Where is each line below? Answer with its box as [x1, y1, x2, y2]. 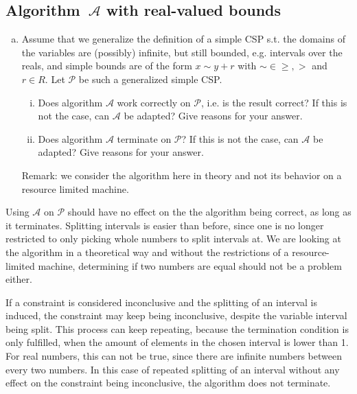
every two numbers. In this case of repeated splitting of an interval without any [5, 362, 340, 376]
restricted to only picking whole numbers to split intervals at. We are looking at [5, 231, 341, 246]
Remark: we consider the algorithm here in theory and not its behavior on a [21, 167, 342, 182]
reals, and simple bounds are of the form [21, 58, 192, 73]
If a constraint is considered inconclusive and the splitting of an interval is [5, 294, 318, 309]
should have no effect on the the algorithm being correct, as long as [67, 205, 352, 219]
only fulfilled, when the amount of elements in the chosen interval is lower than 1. [5, 335, 349, 349]
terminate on [117, 131, 172, 146]
